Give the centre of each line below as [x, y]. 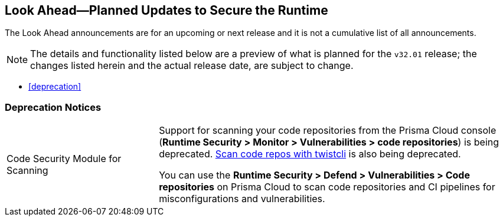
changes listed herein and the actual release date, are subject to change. [192, 66]
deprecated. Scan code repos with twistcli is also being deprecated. [310, 154]
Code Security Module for [64, 159]
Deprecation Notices [53, 107]
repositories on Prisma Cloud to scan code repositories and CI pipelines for [327, 187]
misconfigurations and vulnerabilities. [242, 199]
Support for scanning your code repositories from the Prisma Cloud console [328, 131]
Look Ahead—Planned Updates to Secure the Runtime [166, 10]
